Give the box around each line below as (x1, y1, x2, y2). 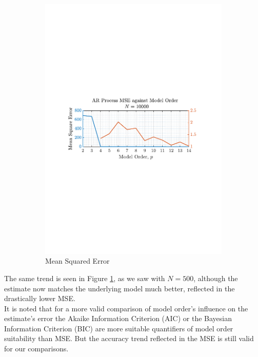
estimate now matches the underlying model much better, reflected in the (4, 283, 235, 293)
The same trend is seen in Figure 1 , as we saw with (4, 272, 165, 283)
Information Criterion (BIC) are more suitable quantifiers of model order (4, 323, 233, 333)
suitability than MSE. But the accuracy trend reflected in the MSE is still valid (4, 333, 254, 344)
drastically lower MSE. (4, 293, 75, 304)
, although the (193, 272, 238, 283)
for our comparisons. (4, 343, 69, 354)
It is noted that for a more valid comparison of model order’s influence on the (4, 303, 248, 313)
